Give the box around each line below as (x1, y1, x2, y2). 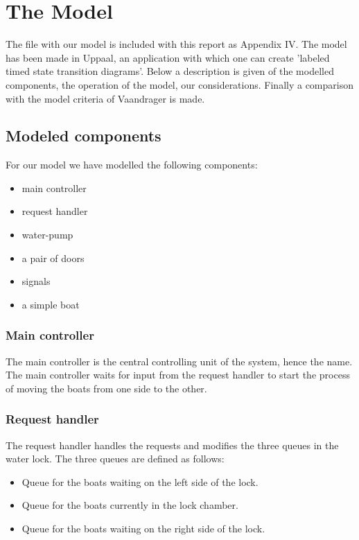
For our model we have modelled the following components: (6, 157, 258, 172)
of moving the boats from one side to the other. (6, 381, 207, 395)
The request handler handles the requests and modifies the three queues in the (6, 437, 339, 452)
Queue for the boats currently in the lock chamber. (21, 498, 238, 512)
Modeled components (6, 125, 161, 146)
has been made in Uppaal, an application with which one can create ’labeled (6, 50, 330, 64)
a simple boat (21, 297, 80, 311)
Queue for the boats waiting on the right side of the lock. (21, 521, 265, 536)
